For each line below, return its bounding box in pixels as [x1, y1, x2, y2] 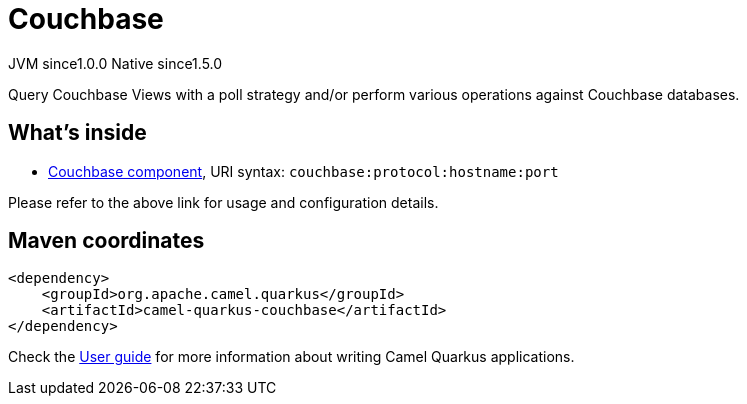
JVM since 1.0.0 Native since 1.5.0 [8, 54, 223, 72]
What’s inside [8, 120, 147, 146]
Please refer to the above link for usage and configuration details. [8, 193, 439, 211]
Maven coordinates [8, 228, 205, 254]
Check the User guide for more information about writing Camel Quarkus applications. [8, 348, 575, 366]
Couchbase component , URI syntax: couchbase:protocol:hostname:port [48, 162, 559, 180]
